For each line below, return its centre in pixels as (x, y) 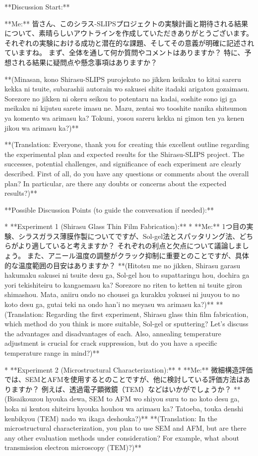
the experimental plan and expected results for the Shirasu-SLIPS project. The (125, 154)
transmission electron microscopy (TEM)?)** (73, 447)
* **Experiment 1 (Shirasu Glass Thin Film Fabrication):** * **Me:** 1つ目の (126, 226)
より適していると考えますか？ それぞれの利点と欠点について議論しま (130, 246)
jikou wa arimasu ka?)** (42, 127)
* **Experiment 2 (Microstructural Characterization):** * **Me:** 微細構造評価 (129, 369)
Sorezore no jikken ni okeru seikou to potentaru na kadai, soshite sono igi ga (121, 98)
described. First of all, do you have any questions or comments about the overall (127, 173)
